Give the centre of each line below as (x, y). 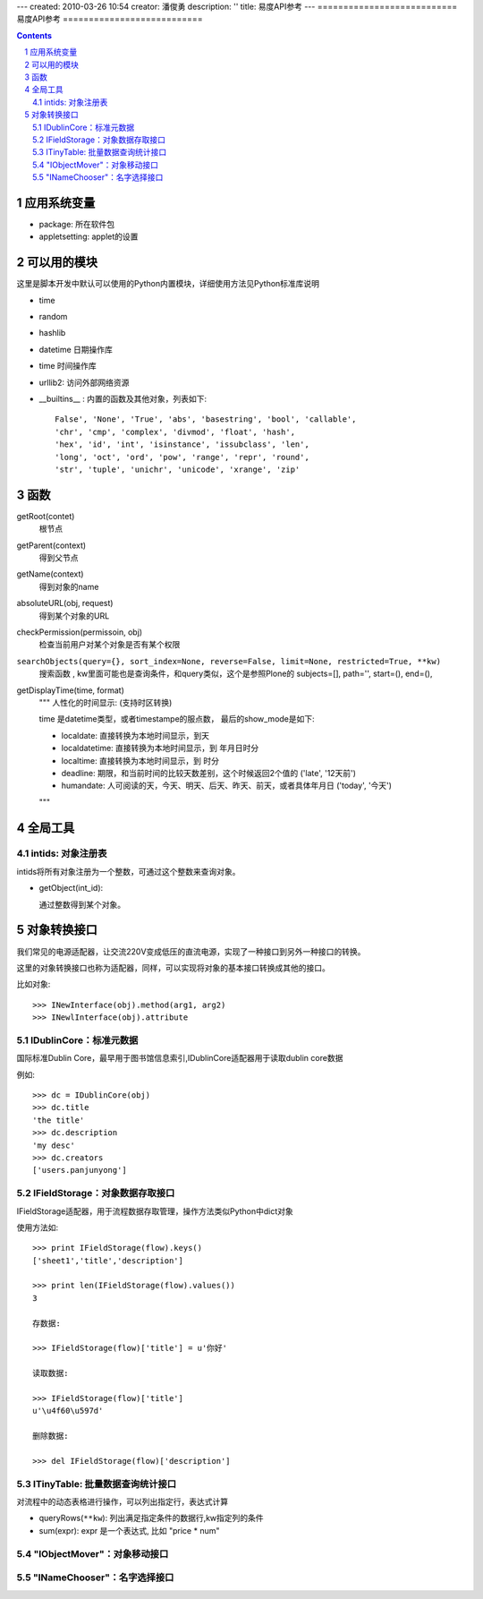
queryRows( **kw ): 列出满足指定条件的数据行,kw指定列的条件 (151, 1518)
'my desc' (54, 1145)
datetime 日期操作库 (76, 349)
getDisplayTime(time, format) (71, 690)
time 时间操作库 (68, 366)
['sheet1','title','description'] (108, 1261)
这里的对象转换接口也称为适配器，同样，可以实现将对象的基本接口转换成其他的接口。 (173, 968)
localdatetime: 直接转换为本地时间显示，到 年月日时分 (160, 748)
